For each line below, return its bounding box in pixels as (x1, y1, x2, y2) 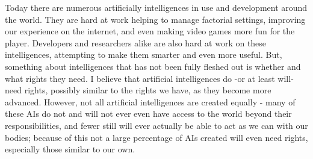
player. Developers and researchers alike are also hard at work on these (5, 36, 267, 49)
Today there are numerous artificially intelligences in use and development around (5, 1, 308, 13)
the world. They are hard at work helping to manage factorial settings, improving (5, 13, 306, 25)
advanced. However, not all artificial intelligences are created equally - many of (5, 95, 296, 108)
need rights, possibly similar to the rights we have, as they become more (5, 84, 271, 96)
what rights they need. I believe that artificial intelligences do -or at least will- (5, 72, 294, 84)
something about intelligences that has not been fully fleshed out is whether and (5, 60, 301, 72)
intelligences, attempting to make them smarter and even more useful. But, (5, 48, 282, 61)
